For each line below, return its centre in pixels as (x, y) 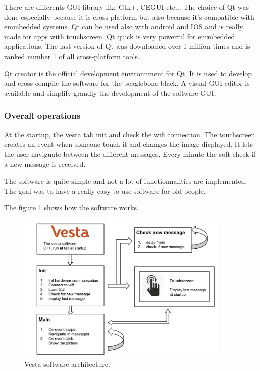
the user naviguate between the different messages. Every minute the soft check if (130, 154)
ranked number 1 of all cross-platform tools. (72, 56)
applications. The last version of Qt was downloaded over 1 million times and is (127, 46)
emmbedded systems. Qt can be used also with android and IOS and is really (124, 26)
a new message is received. (45, 164)
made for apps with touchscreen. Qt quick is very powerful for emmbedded (120, 36)
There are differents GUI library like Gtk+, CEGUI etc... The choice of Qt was (126, 7)
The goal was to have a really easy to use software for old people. (105, 191)
